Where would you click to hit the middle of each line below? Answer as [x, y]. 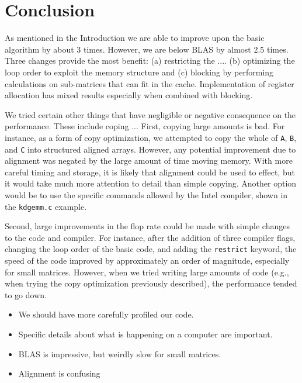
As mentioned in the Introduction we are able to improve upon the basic [135, 38]
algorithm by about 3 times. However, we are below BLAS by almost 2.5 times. [147, 49]
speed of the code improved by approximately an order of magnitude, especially [147, 260]
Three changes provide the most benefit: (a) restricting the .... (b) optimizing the [150, 61]
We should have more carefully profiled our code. [106, 314]
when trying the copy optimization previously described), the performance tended [151, 283]
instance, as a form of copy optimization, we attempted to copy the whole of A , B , [151, 137]
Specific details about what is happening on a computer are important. [145, 334]
